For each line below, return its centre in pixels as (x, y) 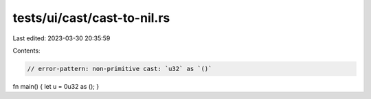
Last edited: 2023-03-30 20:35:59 (61, 38)
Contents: (26, 51)
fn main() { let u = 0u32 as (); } (56, 86)
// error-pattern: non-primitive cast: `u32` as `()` (120, 69)
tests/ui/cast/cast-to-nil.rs (91, 18)
